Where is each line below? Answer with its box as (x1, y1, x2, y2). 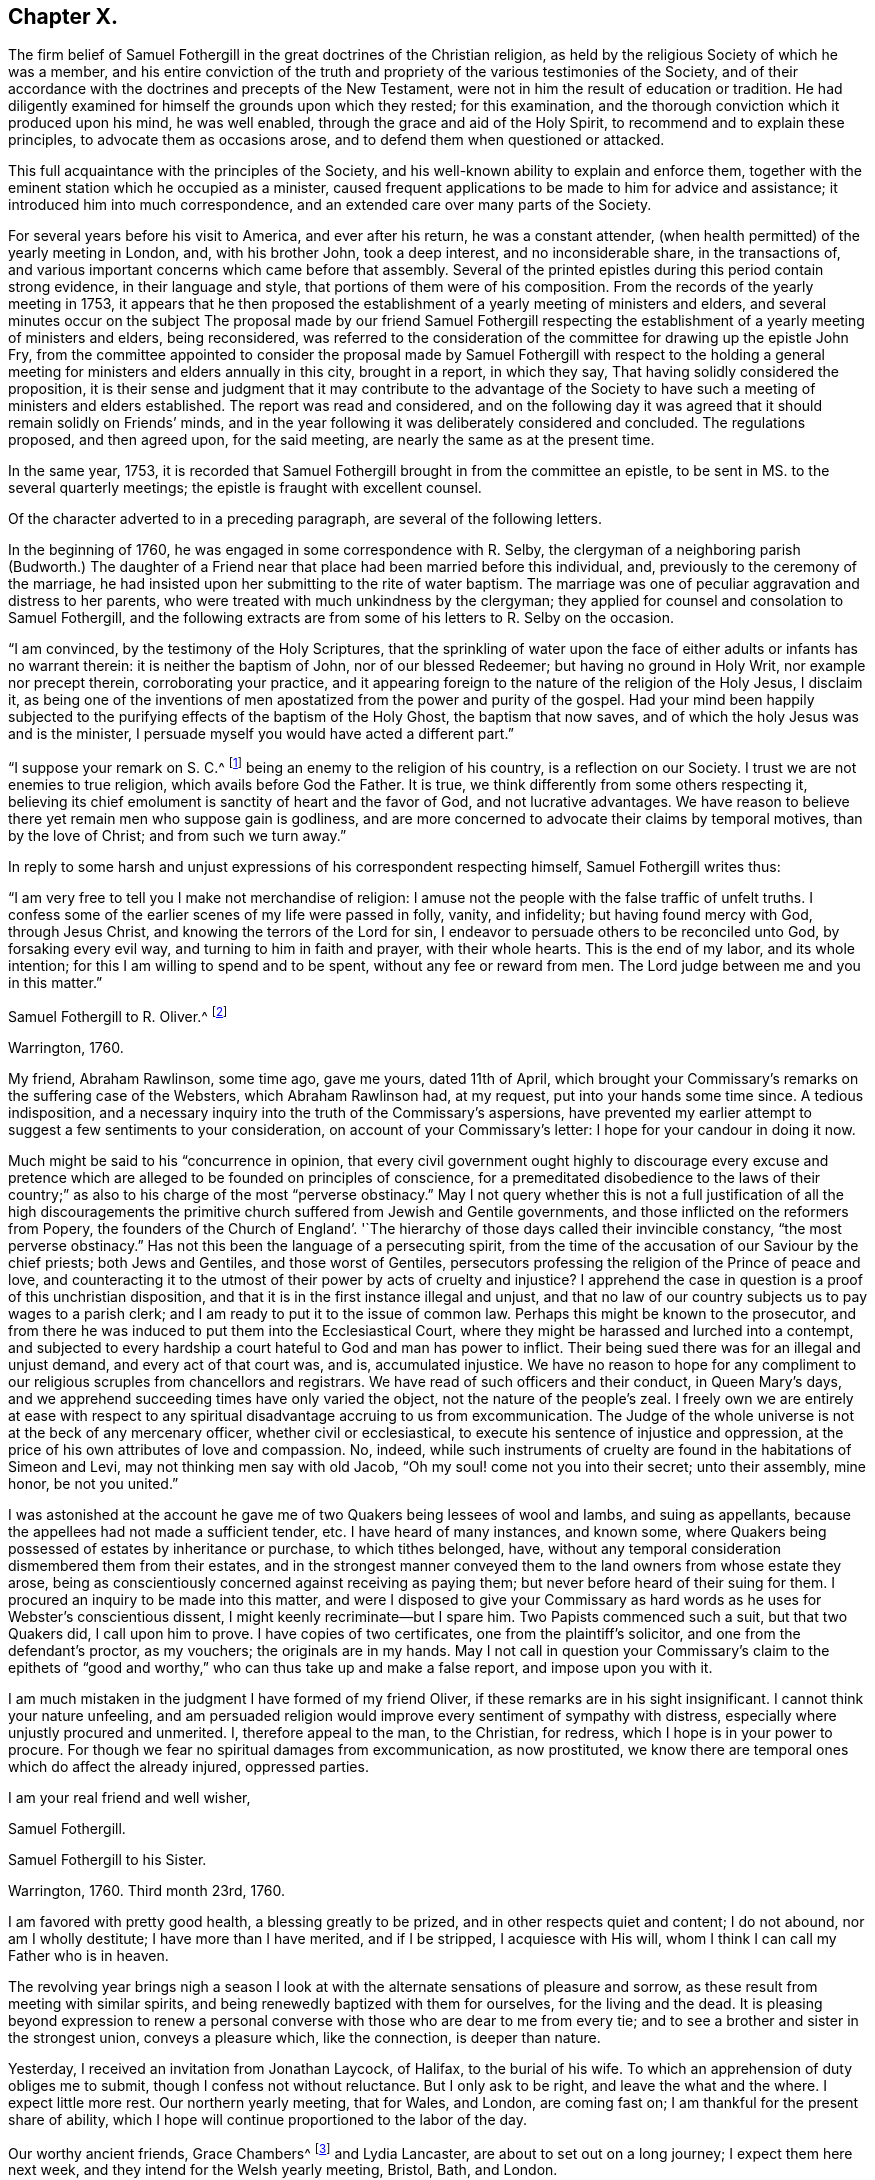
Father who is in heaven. (8, 1946, 169, 1964)
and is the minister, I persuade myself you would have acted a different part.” (8, 725, 514, 743)
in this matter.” (8, 974, 103, 992)
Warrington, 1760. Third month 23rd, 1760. (8, 1881, 286, 1899)
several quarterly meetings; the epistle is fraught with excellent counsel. (8, 479, 482, 497)
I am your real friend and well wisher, (8, 1788, 251, 1806)
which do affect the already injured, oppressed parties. (8, 1757, 369, 1775)
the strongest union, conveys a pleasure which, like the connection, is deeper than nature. (8, 2028, 601, 2046)
